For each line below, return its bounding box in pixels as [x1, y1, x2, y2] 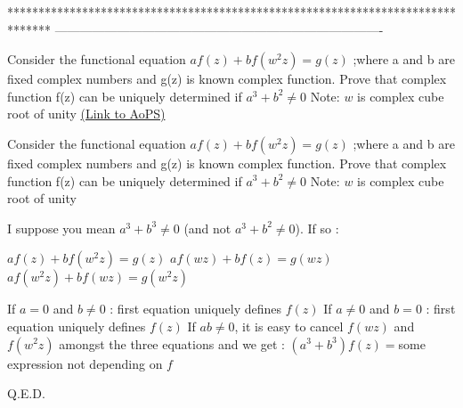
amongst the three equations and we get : [59, 334, 285, 353]
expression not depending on [7, 354, 163, 372]
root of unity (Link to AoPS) [7, 104, 166, 123]
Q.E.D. [7, 384, 45, 403]
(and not [183, 218, 231, 237]
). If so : [295, 218, 339, 237]
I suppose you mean [7, 218, 116, 237]
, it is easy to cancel [234, 316, 344, 335]
